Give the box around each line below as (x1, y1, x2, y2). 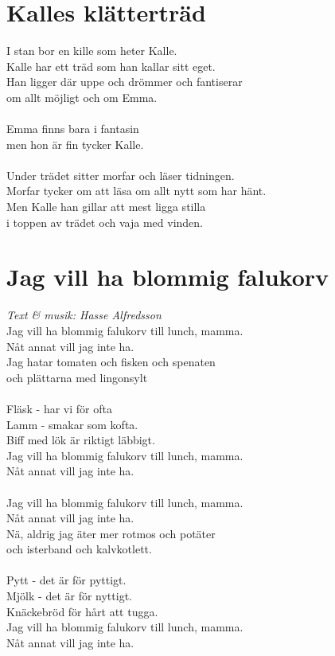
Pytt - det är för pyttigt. (6, 572, 127, 588)
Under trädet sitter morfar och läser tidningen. (6, 166, 235, 183)
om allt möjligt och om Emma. (6, 88, 158, 105)
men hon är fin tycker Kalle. (6, 135, 144, 152)
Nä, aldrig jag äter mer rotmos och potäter (6, 525, 216, 541)
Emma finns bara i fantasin (6, 120, 139, 137)
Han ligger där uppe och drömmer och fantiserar (6, 73, 243, 90)
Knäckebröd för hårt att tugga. (6, 603, 158, 619)
